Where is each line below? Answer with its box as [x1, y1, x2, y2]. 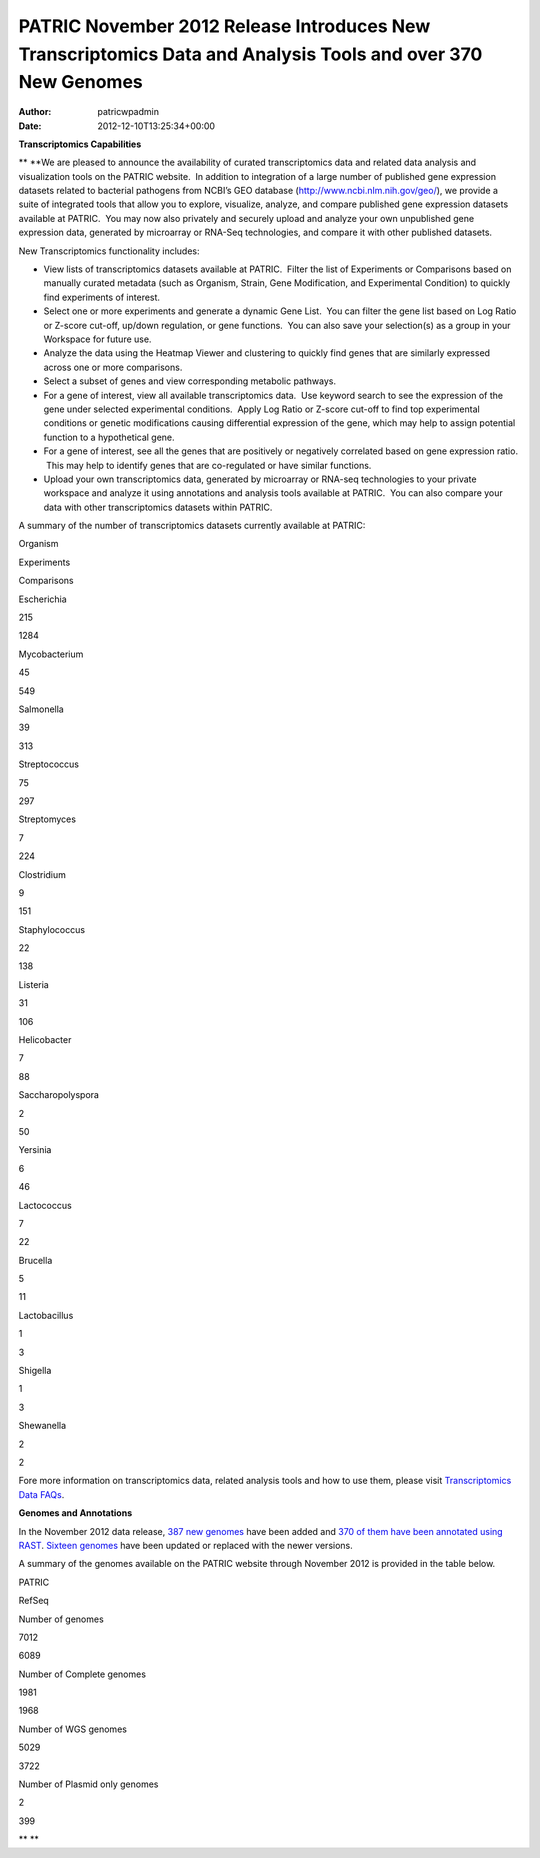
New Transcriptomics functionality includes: [18, 245, 200, 257]
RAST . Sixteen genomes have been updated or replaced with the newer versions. [18, 1539, 354, 1551]
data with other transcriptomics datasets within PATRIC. [43, 501, 273, 513]
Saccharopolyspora [18, 1089, 100, 1101]
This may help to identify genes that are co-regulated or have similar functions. [45, 459, 372, 471]
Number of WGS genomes [18, 1723, 127, 1735]
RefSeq [18, 1595, 49, 1607]
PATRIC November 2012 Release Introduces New [18, 15, 431, 37]
